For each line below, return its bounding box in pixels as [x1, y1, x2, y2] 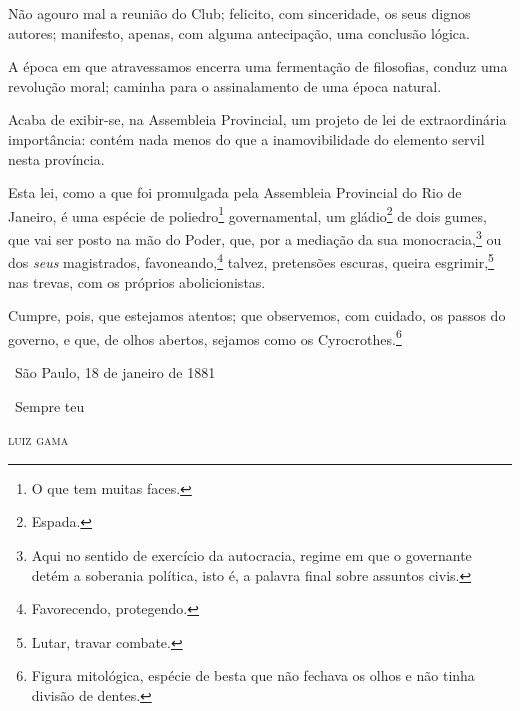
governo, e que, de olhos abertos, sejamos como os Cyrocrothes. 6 [8, 325, 402, 349]
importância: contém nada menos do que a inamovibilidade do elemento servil [8, 128, 485, 149]
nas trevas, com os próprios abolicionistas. [8, 271, 266, 292]
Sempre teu [14, 395, 85, 416]
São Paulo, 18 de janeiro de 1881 [14, 361, 216, 382]
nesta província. [8, 148, 105, 169]
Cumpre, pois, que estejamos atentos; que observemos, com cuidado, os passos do [8, 305, 506, 326]
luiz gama [8, 429, 69, 450]
